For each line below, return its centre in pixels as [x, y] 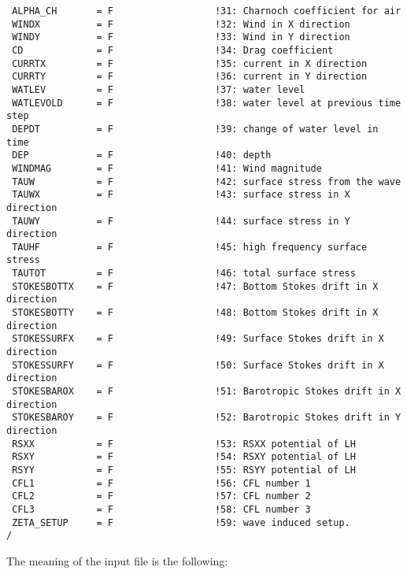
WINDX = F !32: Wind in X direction [181, 24]
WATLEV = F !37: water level [159, 89]
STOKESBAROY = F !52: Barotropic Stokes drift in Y [207, 418]
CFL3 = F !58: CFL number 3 [161, 509]
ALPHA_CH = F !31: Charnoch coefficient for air [207, 11]
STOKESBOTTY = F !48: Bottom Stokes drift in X [195, 313]
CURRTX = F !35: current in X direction [190, 63]
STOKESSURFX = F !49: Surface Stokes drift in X [198, 339]
